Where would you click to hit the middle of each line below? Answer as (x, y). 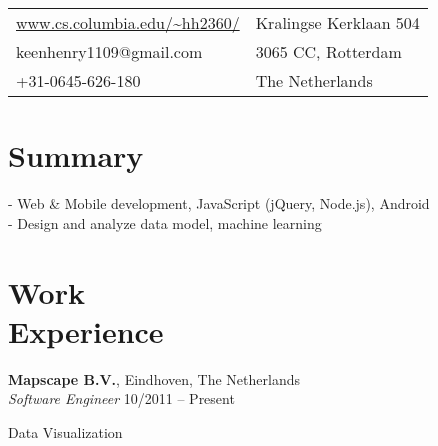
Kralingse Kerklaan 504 (337, 22)
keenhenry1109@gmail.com (109, 51)
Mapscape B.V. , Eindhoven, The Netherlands (154, 378)
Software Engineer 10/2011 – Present (121, 398)
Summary (76, 155)
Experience (86, 330)
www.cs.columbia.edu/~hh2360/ (128, 22)
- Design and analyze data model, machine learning (165, 222)
